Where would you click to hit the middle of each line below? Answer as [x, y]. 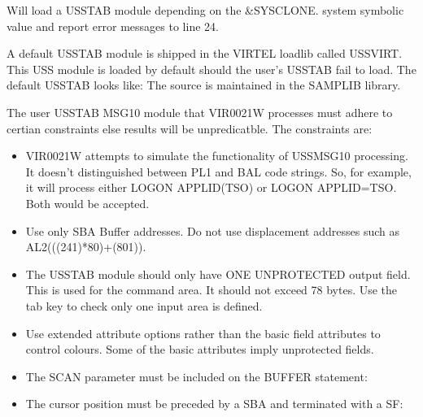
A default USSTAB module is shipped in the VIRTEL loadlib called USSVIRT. [205, 53]
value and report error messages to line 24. [113, 26]
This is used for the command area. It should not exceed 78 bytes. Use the [211, 290]
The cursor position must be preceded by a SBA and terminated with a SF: [214, 404]
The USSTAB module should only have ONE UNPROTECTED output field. [218, 274]
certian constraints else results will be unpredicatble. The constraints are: [190, 128]
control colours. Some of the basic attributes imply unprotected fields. [200, 349]
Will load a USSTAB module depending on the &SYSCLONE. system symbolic [205, 10]
